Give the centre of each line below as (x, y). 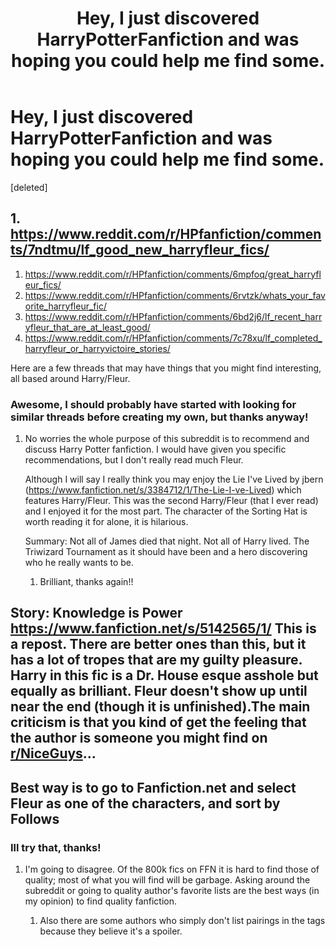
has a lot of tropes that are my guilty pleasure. (156, 660)
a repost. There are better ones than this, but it (158, 644)
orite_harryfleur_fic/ (65, 306)
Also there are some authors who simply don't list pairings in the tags (182, 921)
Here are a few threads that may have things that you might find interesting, (166, 368)
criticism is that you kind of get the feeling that (158, 722)
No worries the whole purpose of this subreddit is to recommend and (167, 439)
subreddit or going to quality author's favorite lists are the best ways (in (172, 891)
